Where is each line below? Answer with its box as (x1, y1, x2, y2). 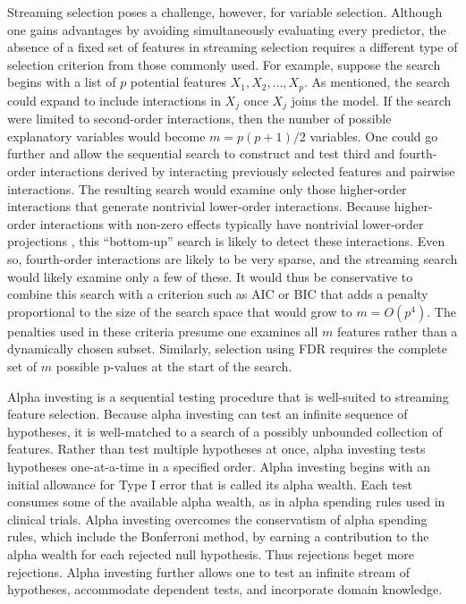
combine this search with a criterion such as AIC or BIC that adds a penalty (7, 285, 428, 303)
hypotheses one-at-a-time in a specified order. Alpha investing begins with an (7, 456, 430, 475)
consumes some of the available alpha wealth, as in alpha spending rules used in (7, 492, 445, 511)
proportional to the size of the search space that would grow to (7, 302, 352, 320)
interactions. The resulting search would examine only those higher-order (7, 179, 407, 198)
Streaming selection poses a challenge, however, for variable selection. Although (7, 3, 443, 21)
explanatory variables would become (7, 126, 206, 145)
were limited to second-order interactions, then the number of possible (7, 109, 392, 128)
